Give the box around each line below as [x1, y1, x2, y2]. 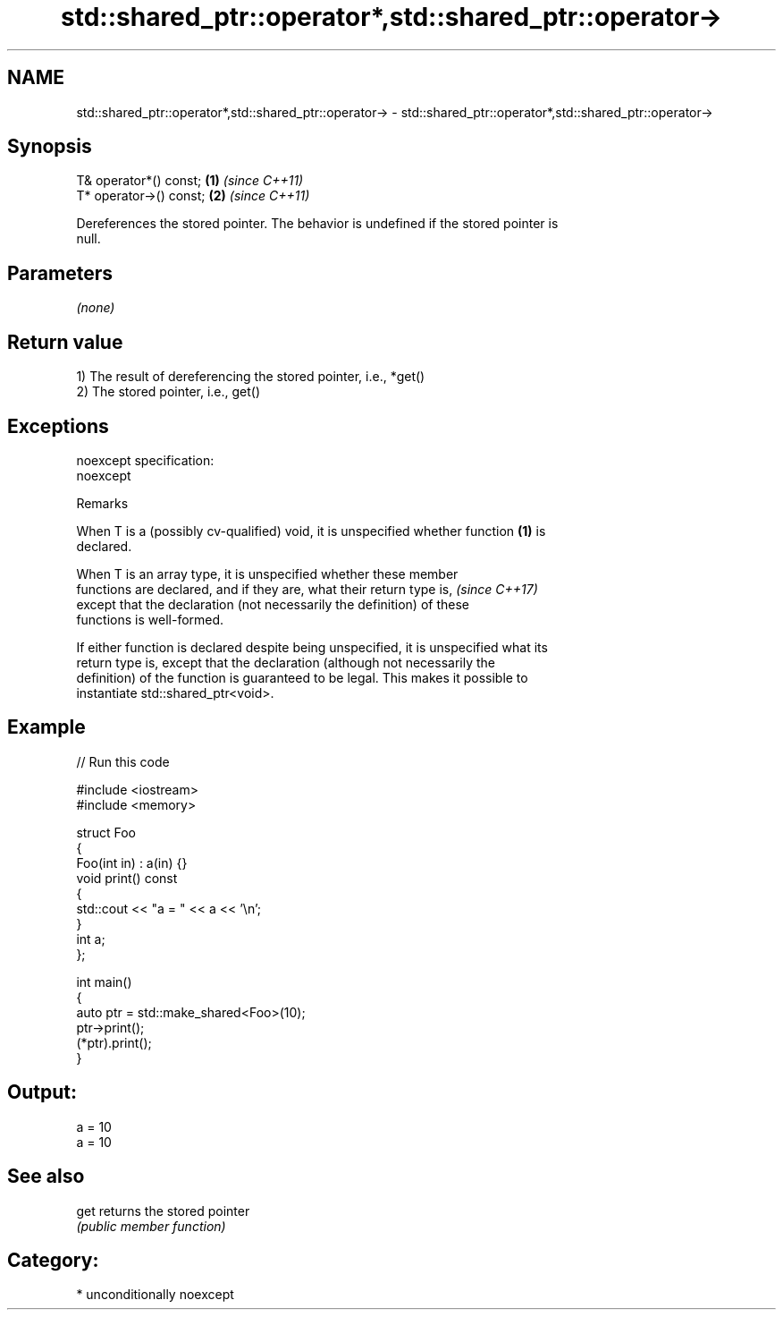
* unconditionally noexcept [76, 1287, 234, 1303]
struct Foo [76, 824, 136, 840]
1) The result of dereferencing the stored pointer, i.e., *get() [76, 369, 425, 385]
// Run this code [76, 753, 170, 769]
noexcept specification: [76, 452, 215, 468]
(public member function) [76, 1218, 226, 1234]
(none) [76, 300, 115, 316]
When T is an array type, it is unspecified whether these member [76, 565, 459, 582]
